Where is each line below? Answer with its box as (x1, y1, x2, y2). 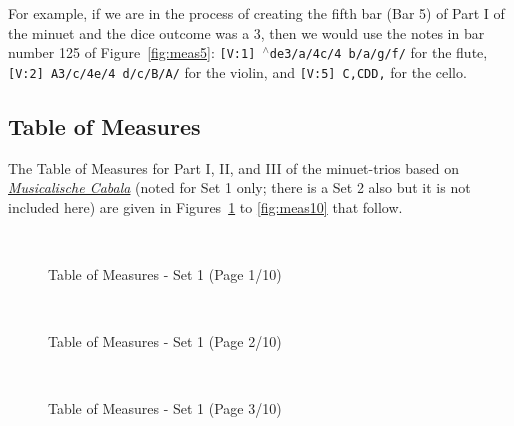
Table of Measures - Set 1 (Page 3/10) (48, 398, 282, 419)
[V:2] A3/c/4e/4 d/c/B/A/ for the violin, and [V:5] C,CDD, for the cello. (8, 61, 467, 82)
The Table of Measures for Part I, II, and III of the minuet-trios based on (8, 157, 459, 178)
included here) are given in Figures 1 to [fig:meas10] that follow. (8, 196, 403, 217)
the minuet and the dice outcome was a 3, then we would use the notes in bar (8, 22, 485, 43)
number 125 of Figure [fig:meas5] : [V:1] (8, 42, 256, 63)
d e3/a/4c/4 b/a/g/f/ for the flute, (269, 42, 488, 63)
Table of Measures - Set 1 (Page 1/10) (48, 264, 282, 285)
